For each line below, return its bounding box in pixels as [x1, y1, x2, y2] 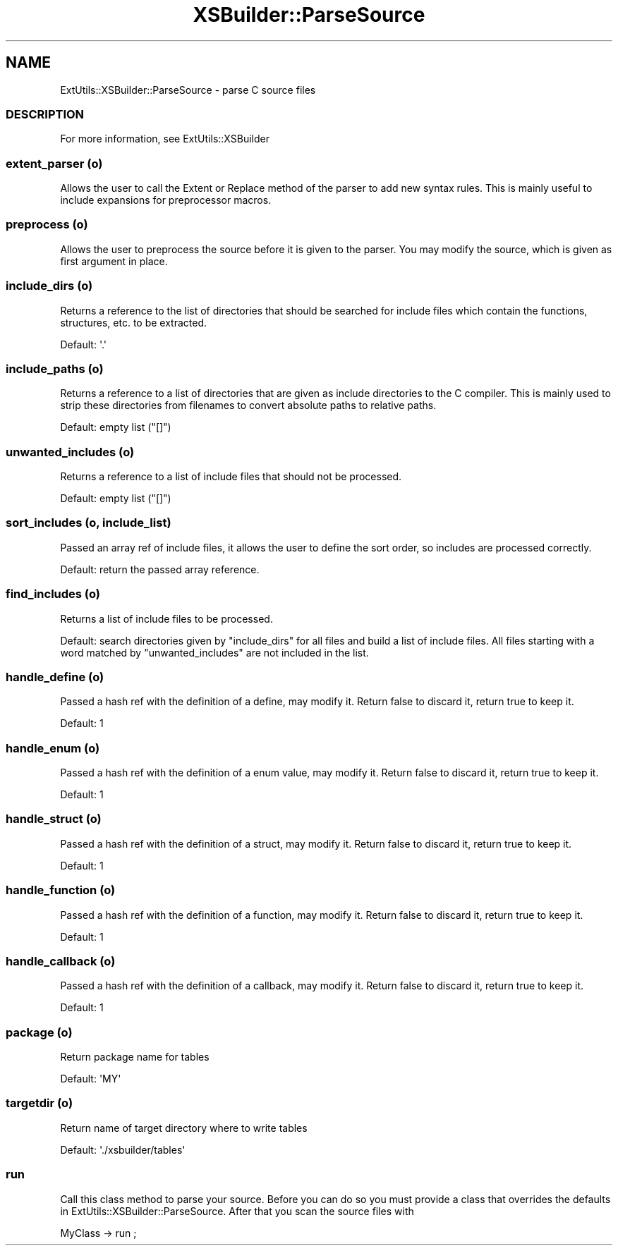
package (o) [6, 1025, 73, 1039]
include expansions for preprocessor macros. [60, 194, 272, 207]
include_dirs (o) [6, 279, 93, 293]
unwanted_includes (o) [6, 444, 135, 459]
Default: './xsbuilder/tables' [60, 1143, 186, 1156]
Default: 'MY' [60, 1073, 121, 1085]
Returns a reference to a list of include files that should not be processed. [60, 470, 402, 483]
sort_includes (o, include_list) [6, 515, 171, 530]
